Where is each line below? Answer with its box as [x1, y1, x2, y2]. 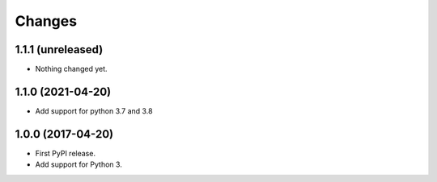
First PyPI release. [35, 148, 96, 158]
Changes [15, 12, 77, 30]
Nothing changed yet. [35, 64, 108, 74]
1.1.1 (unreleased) [15, 43, 104, 56]
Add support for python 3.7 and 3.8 [35, 105, 153, 116]
